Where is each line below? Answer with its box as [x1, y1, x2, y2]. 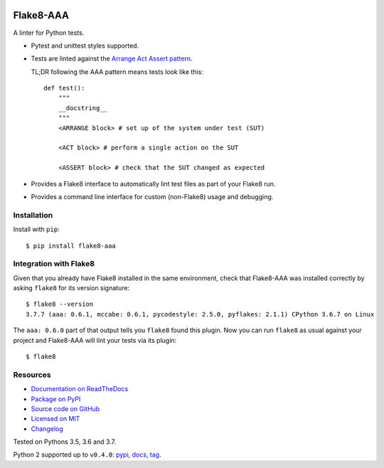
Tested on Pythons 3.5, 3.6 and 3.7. [13, 437, 117, 446]
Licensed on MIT [31, 415, 80, 423]
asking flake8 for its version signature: [13, 284, 130, 292]
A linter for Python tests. [13, 28, 85, 37]
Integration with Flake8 [13, 259, 95, 269]
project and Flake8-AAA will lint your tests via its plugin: [13, 336, 177, 344]
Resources [13, 370, 51, 380]
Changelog [31, 424, 63, 433]
